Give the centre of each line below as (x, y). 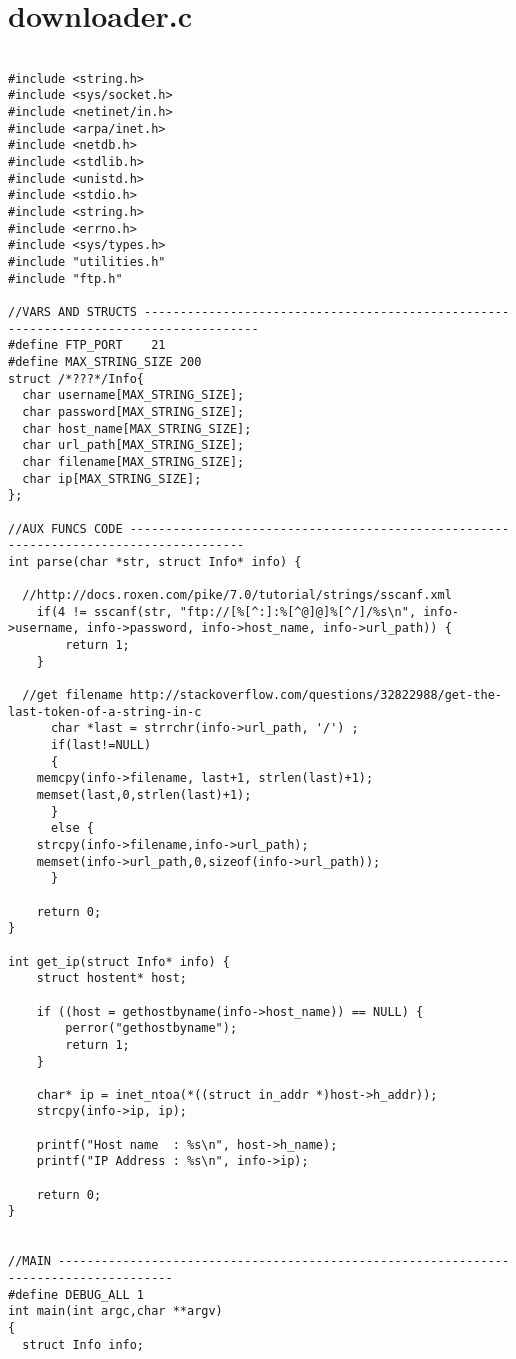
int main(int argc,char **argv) (115, 1311)
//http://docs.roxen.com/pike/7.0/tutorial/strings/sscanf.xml (237, 595)
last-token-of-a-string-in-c (105, 711)
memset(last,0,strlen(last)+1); (144, 795)
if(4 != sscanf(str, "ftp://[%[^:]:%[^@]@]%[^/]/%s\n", (226, 611)
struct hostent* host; (111, 978)
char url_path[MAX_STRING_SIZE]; (133, 445)
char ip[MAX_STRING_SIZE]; (112, 478)
